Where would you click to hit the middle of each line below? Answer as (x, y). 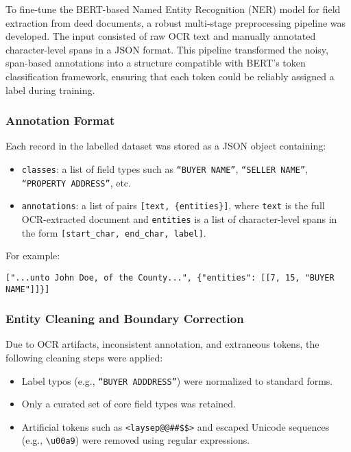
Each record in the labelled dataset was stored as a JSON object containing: (166, 146)
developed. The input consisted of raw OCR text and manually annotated (161, 36)
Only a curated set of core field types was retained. (129, 404)
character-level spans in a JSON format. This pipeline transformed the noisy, (167, 49)
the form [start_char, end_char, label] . (114, 232)
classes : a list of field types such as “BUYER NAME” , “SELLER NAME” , (165, 168)
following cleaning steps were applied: (84, 357)
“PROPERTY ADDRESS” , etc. (76, 182)
